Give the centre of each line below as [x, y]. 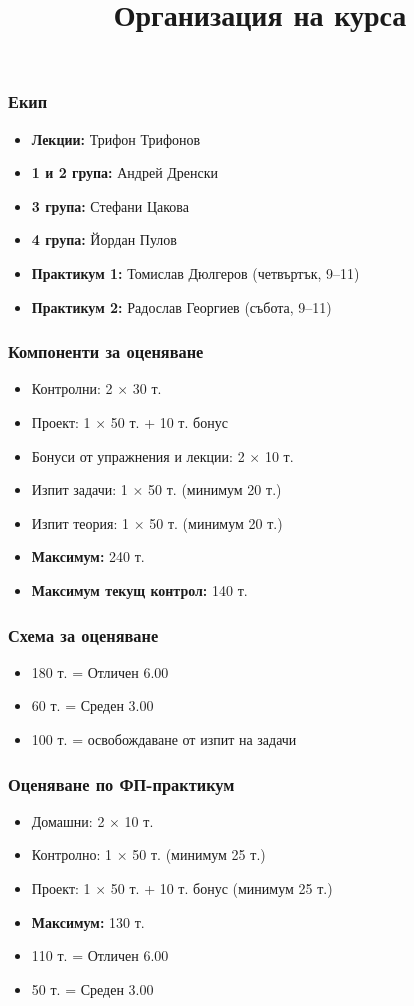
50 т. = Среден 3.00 [92, 988]
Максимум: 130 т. [88, 921]
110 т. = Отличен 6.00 [100, 955]
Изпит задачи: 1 [79, 489]
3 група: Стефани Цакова [110, 205]
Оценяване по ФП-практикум [121, 783]
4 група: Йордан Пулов [104, 239]
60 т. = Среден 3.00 [92, 705]
